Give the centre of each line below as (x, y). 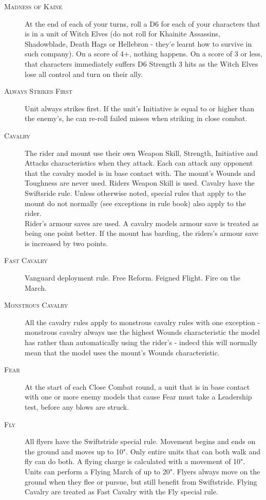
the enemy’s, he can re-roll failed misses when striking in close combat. (136, 118)
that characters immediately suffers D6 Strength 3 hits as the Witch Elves (141, 63)
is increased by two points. (66, 243)
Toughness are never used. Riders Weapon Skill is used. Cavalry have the (140, 183)
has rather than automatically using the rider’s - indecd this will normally (141, 342)
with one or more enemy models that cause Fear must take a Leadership (138, 397)
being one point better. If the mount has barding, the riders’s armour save (141, 233)
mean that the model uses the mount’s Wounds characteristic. (122, 352)
